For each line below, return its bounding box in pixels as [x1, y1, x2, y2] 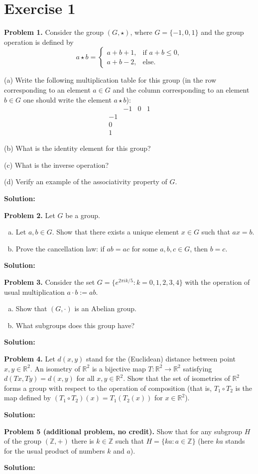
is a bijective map [92, 363, 146, 373]
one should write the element [23, 94, 112, 105]
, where [130, 27, 152, 37]
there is [71, 436, 94, 446]
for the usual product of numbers [4, 445, 105, 456]
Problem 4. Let [4, 353, 55, 363]
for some [131, 243, 158, 253]
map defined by [4, 392, 51, 403]
